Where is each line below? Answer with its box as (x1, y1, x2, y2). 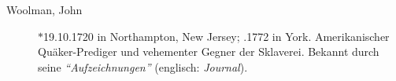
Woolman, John (6, 2, 83, 17)
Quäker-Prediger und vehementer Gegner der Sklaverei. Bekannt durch (38, 43, 379, 60)
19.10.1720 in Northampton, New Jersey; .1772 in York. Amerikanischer (43, 28, 390, 44)
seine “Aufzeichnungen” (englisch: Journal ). (38, 58, 248, 75)
